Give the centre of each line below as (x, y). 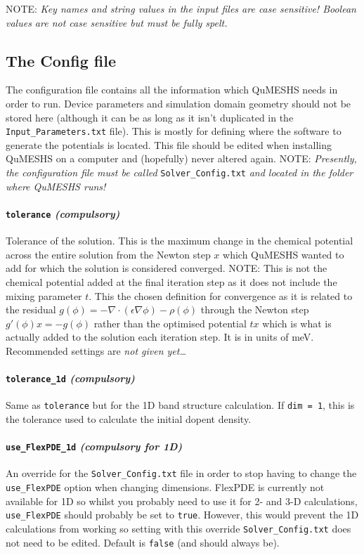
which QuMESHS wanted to (284, 254)
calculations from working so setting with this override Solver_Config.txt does (178, 528)
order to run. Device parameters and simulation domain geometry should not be (178, 103)
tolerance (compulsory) (63, 213)
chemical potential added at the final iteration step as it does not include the (171, 281)
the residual (31, 309)
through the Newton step (255, 309)
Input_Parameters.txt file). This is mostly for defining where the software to (174, 131)
